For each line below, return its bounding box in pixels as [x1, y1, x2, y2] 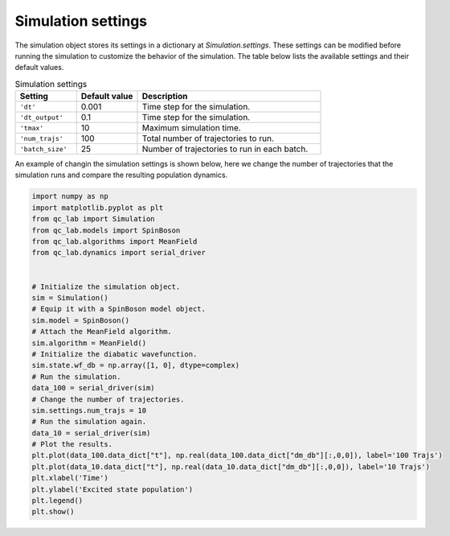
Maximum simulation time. [141, 122, 241, 134]
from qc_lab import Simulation [31, 214, 156, 224]
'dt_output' [19, 113, 63, 122]
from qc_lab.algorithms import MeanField [31, 237, 198, 246]
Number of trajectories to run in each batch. [141, 143, 309, 155]
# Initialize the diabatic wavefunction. [31, 349, 198, 358]
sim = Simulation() [31, 293, 108, 302]
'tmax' [19, 123, 44, 132]
